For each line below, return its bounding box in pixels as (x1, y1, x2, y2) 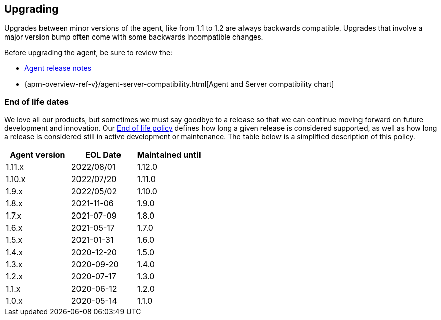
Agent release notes (24, 64, 92, 73)
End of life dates (4, 96, 69, 107)
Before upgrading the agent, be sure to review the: (4, 48, 173, 57)
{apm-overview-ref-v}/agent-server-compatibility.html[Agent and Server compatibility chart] (24, 80, 334, 89)
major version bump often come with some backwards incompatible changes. (4, 32, 263, 42)
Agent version (10, 150, 65, 160)
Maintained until (137, 150, 201, 160)
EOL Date (85, 150, 122, 160)
